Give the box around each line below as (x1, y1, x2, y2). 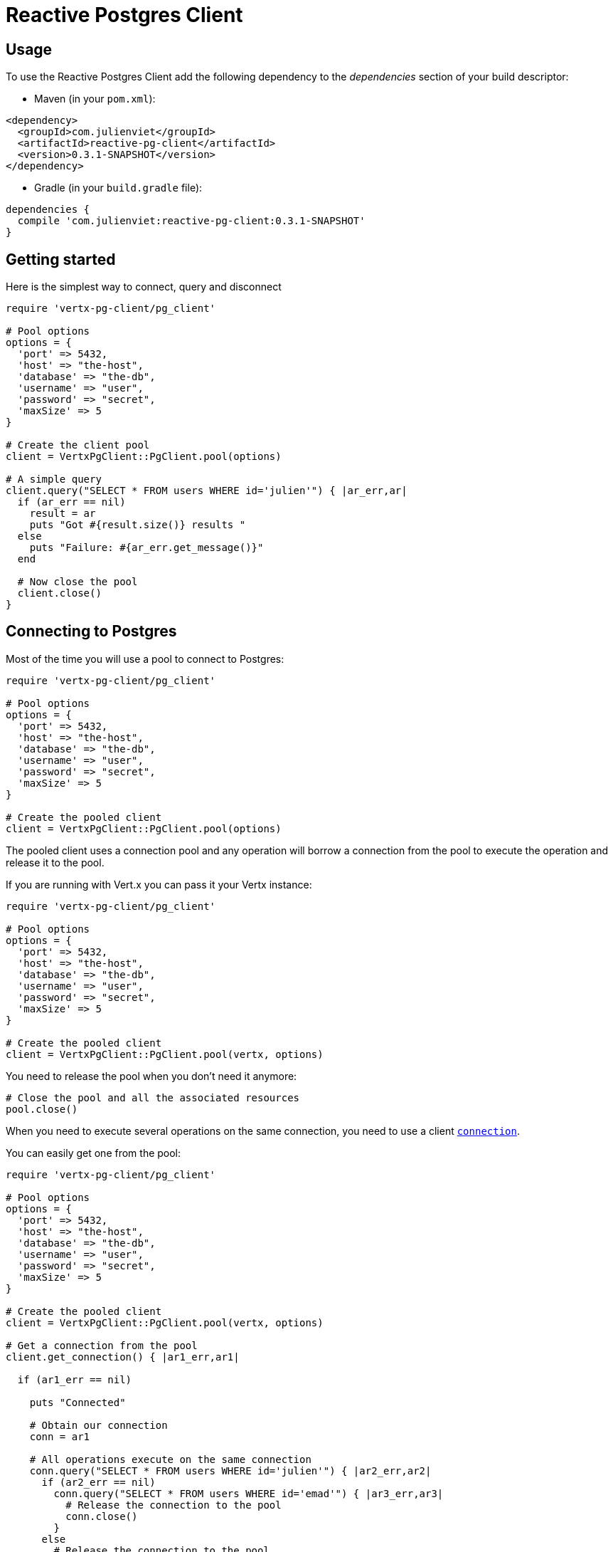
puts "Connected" (29, 1396, 126, 1408)
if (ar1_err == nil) (17, 1373, 132, 1385)
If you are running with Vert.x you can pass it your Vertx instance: (6, 878, 312, 891)
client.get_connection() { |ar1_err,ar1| (6, 1351, 240, 1363)
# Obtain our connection (29, 1419, 168, 1431)
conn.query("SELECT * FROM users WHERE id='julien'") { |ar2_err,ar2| (29, 1464, 432, 1477)
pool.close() (6, 1103, 78, 1115)
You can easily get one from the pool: (6, 1146, 181, 1159)
